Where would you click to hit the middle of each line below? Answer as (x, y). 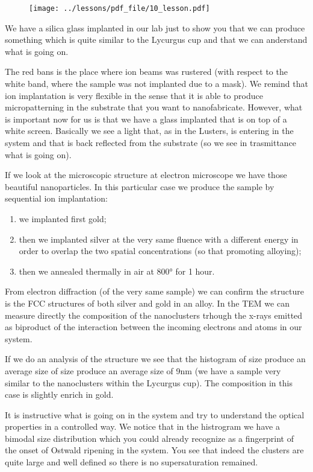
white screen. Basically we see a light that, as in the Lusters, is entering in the (149, 131)
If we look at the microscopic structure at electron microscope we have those (146, 175)
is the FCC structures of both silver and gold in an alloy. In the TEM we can (147, 303)
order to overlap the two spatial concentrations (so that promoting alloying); (160, 251)
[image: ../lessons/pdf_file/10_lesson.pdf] (119, 8)
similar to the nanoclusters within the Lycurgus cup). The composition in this (149, 382)
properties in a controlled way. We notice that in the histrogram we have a (142, 426)
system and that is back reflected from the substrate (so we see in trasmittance (151, 142)
